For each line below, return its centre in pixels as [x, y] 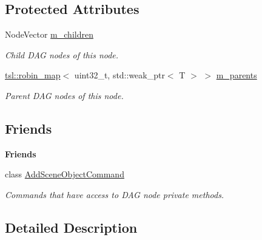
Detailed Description [71, 227]
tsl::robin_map [33, 75]
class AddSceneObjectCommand [65, 174]
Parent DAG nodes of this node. [64, 95]
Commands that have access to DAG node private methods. [115, 194]
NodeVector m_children [49, 34]
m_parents [237, 75]
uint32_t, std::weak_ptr [119, 75]
